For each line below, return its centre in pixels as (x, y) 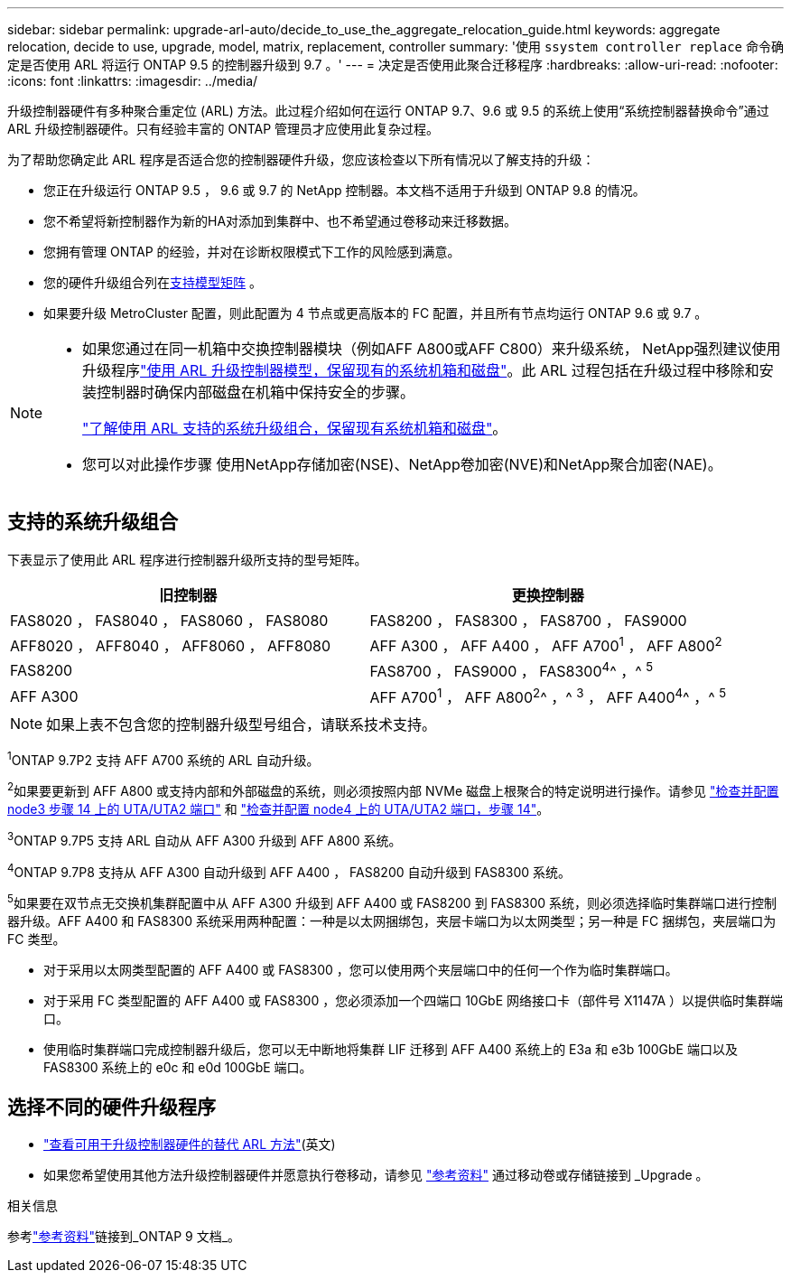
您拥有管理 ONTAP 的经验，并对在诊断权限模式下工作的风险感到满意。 (252, 252)
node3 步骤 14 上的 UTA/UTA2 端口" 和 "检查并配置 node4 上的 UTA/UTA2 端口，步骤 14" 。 (279, 809)
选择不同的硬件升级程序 (112, 1107)
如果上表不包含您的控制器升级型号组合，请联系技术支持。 (242, 724)
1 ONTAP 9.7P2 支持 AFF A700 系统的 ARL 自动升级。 (163, 758)
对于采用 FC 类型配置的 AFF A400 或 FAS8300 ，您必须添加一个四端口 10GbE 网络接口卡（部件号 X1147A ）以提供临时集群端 (413, 1001)
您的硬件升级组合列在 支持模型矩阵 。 (153, 282)
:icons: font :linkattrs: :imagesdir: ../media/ (133, 81)
